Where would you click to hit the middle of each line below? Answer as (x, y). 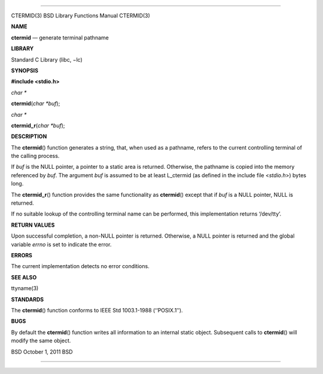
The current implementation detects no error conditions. (80, 266)
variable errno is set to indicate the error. (61, 244)
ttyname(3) (25, 288)
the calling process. (35, 156)
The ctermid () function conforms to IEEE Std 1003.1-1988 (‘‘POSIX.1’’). (97, 310)
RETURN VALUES (33, 225)
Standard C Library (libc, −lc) (47, 59)
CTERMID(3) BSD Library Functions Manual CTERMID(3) (81, 16)
